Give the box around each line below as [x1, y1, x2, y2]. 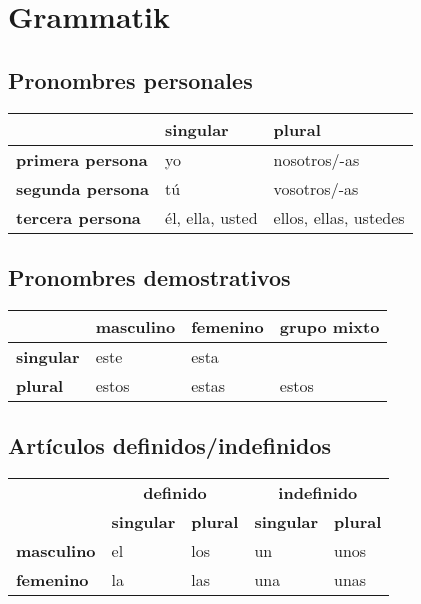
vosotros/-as [273, 176, 359, 200]
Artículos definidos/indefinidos [8, 430, 332, 461]
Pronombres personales [8, 64, 253, 95]
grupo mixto [279, 314, 380, 338]
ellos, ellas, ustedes [273, 205, 405, 229]
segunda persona [16, 176, 150, 200]
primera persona [16, 147, 148, 171]
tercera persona [16, 205, 141, 229]
